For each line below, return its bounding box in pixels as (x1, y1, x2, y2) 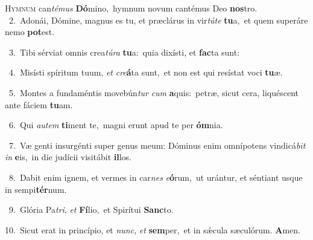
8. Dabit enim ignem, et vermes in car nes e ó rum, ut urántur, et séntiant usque (8, 170, 303, 183)
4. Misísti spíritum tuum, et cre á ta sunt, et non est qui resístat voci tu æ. (8, 66, 283, 79)
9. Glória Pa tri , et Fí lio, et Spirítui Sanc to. (8, 203, 174, 216)
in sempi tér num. (5, 183, 67, 195)
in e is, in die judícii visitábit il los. (5, 151, 132, 163)
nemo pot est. (5, 25, 55, 38)
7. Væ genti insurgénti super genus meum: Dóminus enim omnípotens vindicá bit (8, 138, 306, 151)
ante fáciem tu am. (5, 98, 73, 111)
